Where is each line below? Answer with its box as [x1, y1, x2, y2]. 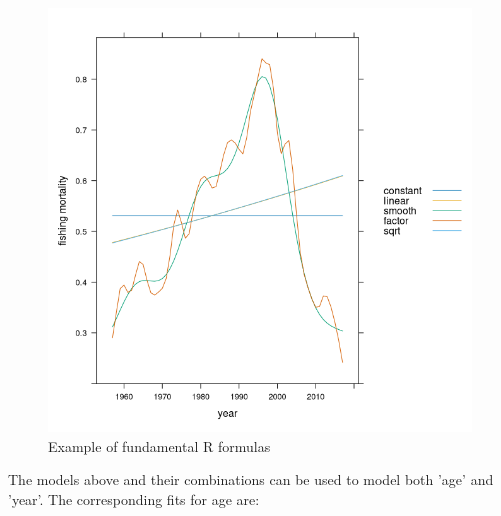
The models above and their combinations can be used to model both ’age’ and [8, 469, 494, 490]
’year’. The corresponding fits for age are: [8, 488, 260, 509]
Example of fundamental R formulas [48, 435, 271, 456]
